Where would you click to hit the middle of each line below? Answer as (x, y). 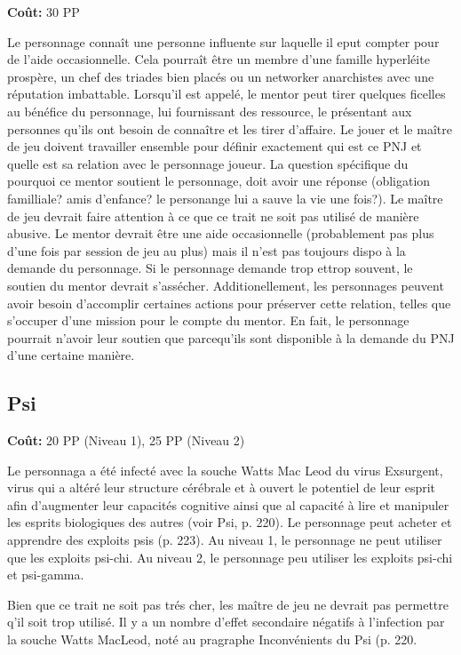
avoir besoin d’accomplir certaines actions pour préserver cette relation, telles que (229, 303)
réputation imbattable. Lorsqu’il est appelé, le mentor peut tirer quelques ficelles (227, 94)
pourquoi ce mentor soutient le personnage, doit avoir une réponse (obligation (219, 181)
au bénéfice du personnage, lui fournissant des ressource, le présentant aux (210, 111)
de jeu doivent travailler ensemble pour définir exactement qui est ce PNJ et (215, 146)
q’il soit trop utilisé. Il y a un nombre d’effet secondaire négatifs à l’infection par (226, 622)
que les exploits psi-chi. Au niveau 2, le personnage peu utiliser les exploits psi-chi (230, 557)
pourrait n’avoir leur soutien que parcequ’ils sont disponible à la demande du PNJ (231, 337)
